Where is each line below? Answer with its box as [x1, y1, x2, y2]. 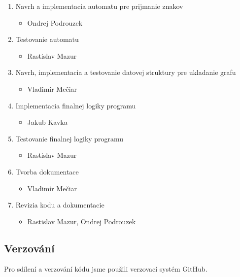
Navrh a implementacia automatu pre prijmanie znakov [15, 1, 183, 11]
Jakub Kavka [27, 117, 68, 127]
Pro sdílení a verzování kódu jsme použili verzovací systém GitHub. [4, 263, 207, 274]
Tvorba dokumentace [15, 166, 79, 176]
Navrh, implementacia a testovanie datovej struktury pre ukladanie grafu [15, 67, 236, 77]
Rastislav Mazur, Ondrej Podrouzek [27, 216, 136, 226]
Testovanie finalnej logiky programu [15, 133, 124, 143]
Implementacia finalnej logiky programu [15, 100, 136, 110]
